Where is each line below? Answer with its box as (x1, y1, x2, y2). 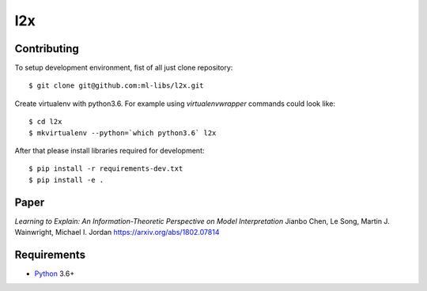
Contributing (14, 42, 79, 55)
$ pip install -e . (28, 175, 104, 184)
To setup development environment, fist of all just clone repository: (14, 63, 233, 73)
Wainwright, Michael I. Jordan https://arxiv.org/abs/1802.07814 (14, 228, 220, 237)
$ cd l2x (28, 117, 62, 127)
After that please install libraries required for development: (14, 146, 205, 156)
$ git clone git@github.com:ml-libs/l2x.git (28, 81, 205, 90)
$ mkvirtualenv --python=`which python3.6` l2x (28, 128, 217, 138)
